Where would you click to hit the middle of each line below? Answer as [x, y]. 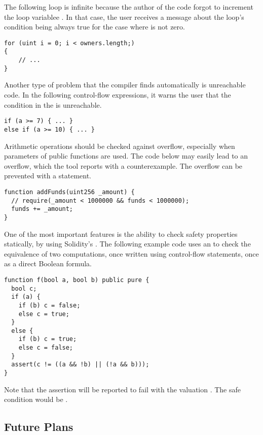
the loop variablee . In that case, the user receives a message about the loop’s [124, 17]
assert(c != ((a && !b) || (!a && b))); [80, 365]
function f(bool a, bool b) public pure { [77, 280]
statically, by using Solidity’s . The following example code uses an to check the [127, 244]
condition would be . [36, 399]
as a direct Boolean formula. [48, 263]
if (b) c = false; [49, 305]
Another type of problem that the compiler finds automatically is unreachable [125, 85]
